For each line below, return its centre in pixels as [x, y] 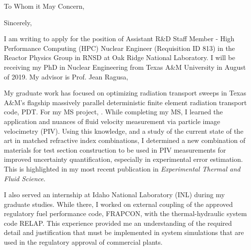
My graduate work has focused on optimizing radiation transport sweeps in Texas [125, 93]
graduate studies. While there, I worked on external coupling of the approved [118, 204]
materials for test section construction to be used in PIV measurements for [115, 149]
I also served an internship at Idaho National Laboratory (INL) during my [114, 195]
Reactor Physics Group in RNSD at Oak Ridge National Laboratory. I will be [120, 57]
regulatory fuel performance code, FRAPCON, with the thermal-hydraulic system [125, 213]
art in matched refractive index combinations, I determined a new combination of [125, 140]
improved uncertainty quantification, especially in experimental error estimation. [124, 159]
